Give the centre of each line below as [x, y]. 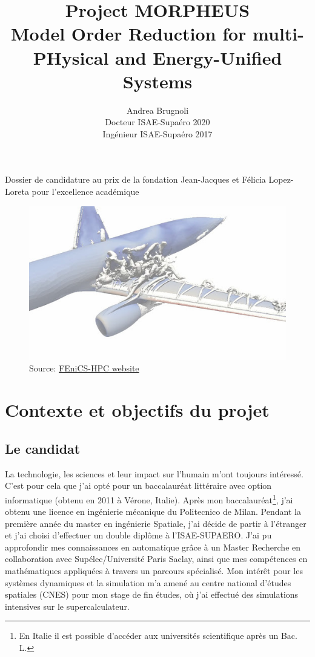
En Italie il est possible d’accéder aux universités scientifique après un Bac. [158, 636]
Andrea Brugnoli [157, 110]
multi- [278, 34]
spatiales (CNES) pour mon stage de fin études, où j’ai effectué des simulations [152, 594]
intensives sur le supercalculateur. [67, 606]
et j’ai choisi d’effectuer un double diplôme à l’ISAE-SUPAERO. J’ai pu [138, 535]
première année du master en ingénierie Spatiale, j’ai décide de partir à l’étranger [156, 523]
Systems [157, 81]
